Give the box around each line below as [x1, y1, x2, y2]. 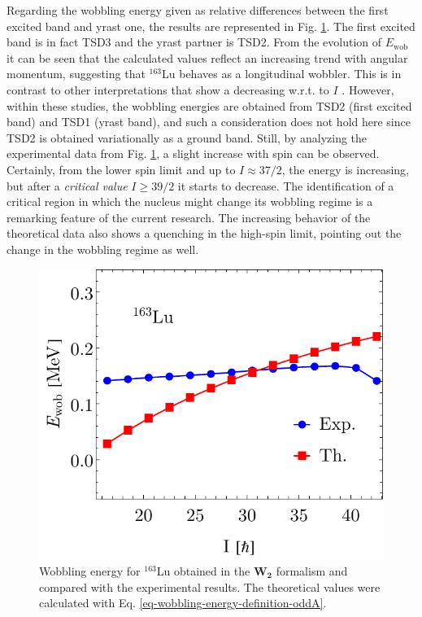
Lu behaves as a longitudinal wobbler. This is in [162, 65, 402, 82]
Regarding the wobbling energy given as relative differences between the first [7, 2, 389, 18]
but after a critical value [7, 177, 128, 194]
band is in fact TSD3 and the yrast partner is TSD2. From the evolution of [7, 33, 382, 50]
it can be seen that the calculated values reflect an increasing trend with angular [7, 49, 408, 66]
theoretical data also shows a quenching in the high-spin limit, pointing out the [7, 225, 402, 242]
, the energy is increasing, [281, 160, 409, 177]
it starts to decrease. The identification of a [177, 177, 394, 194]
